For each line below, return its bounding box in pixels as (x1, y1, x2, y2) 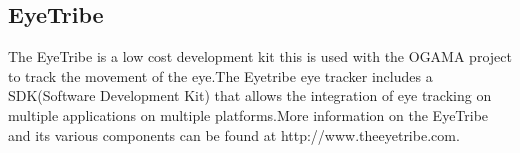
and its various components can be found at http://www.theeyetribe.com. (8, 124, 460, 145)
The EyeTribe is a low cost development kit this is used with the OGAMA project (8, 46, 512, 67)
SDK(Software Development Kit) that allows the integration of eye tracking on (8, 85, 492, 106)
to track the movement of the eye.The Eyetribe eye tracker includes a (8, 65, 433, 86)
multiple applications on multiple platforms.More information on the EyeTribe (8, 104, 489, 125)
